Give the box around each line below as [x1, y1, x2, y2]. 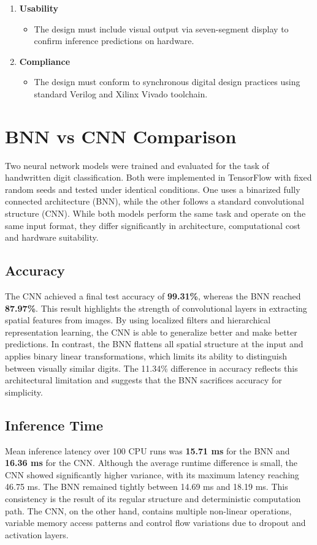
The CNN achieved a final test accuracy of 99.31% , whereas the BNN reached [5, 290, 301, 303]
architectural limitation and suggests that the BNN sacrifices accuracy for [5, 374, 282, 386]
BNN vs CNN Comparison [5, 123, 237, 148]
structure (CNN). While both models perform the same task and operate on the [5, 207, 306, 220]
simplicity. [5, 385, 43, 398]
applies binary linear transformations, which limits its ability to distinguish [5, 350, 288, 363]
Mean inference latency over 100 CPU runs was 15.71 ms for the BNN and [5, 444, 290, 457]
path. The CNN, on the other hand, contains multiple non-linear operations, [5, 504, 292, 517]
